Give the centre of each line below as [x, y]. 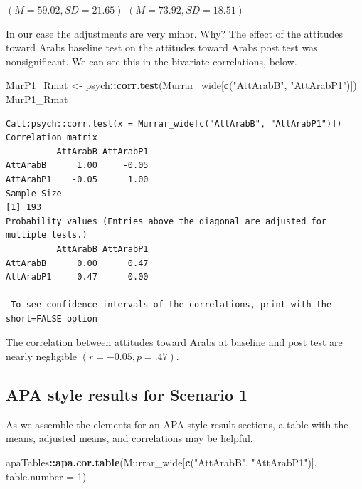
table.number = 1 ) [46, 476]
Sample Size [34, 193]
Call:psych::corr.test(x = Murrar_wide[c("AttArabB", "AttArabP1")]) [174, 123]
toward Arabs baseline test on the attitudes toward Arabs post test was [162, 47]
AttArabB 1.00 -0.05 [77, 165]
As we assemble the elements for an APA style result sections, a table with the [177, 424]
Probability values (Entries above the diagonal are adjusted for [166, 221]
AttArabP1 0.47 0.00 [77, 277]
